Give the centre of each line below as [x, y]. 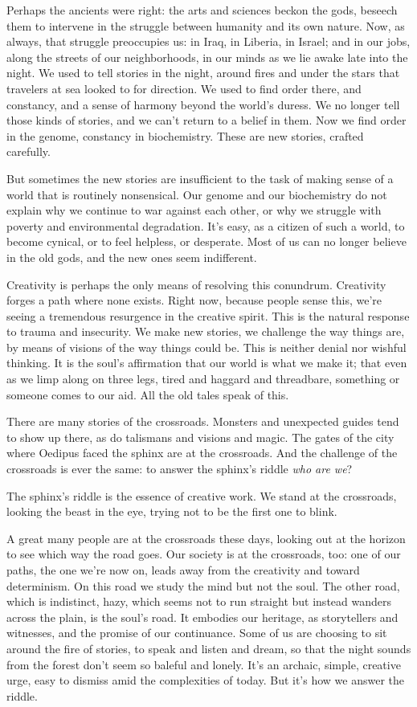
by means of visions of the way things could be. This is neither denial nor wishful [206, 347]
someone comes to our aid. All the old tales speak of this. [148, 394]
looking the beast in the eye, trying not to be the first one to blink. [172, 511]
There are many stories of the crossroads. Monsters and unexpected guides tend [203, 421]
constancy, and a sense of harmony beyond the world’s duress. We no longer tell [203, 104]
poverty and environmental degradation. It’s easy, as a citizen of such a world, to [206, 225]
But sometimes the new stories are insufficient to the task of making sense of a [200, 178]
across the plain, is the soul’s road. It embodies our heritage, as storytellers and [202, 617]
